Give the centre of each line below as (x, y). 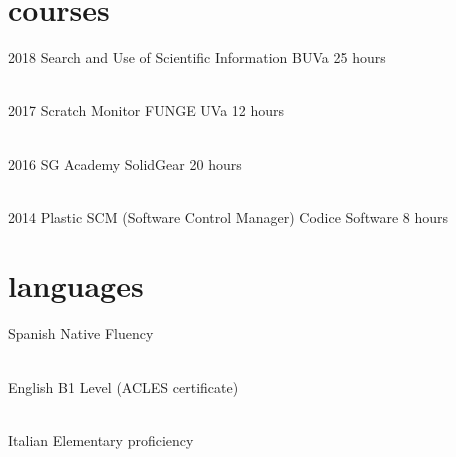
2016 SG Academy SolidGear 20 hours (125, 163)
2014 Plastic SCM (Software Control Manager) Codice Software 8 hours (228, 216)
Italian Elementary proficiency (101, 439)
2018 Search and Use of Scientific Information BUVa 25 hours (197, 57)
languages (76, 285)
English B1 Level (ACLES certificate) (123, 386)
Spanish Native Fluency (81, 333)
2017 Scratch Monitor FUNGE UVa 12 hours (146, 110)
